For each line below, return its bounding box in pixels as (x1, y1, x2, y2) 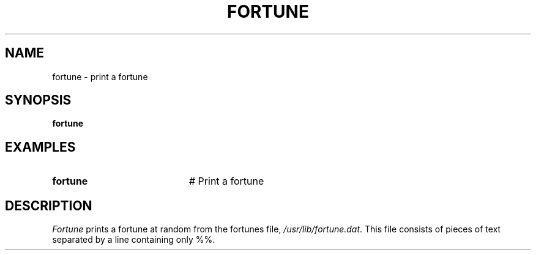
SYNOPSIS (5, 92, 72, 108)
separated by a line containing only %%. (52, 234, 215, 245)
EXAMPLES (5, 139, 76, 155)
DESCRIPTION (5, 198, 92, 213)
